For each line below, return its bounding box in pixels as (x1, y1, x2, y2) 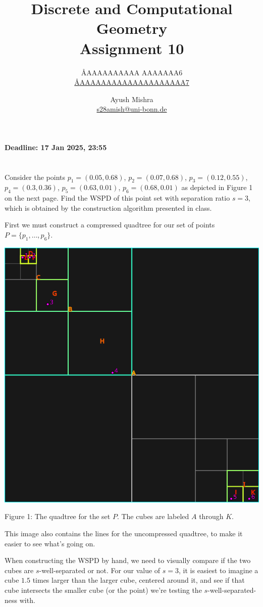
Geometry (96, 18, 168, 38)
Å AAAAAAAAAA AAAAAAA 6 (81, 67, 183, 77)
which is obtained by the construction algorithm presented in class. (5, 202, 212, 213)
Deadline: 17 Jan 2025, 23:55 (5, 142, 107, 152)
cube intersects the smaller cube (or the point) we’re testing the (5, 584, 202, 595)
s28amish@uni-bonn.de (96, 104, 167, 114)
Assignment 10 (79, 37, 184, 58)
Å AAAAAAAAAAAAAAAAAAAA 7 (74, 77, 189, 87)
